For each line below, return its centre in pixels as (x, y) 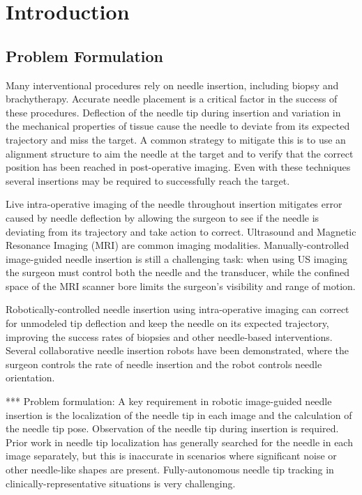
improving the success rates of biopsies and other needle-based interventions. (169, 336)
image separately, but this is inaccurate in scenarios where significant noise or (171, 456)
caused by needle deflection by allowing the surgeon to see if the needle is (163, 217)
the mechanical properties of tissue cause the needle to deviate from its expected (178, 126)
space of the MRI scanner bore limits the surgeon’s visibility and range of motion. (181, 285)
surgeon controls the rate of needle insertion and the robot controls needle (164, 364)
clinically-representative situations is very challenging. (121, 483)
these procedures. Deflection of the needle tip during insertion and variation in (173, 112)
